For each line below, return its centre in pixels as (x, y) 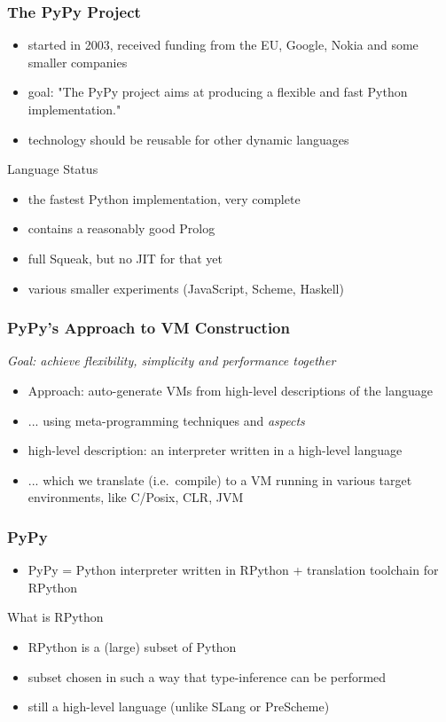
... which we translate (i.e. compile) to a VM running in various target (220, 479)
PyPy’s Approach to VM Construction (149, 328)
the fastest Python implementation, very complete (164, 198)
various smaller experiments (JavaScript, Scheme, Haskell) (186, 288)
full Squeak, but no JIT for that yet (125, 258)
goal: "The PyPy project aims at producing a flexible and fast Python (218, 92)
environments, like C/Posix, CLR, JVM (136, 497)
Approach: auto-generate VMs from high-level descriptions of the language (230, 390)
